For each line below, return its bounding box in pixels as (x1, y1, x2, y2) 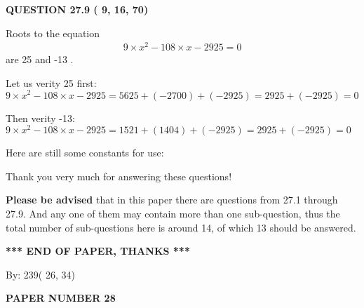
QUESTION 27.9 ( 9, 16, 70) (6, 2, 149, 16)
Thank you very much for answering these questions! (6, 168, 232, 183)
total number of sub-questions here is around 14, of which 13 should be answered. (6, 220, 356, 234)
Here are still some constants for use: (6, 145, 164, 160)
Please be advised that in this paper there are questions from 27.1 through (6, 192, 338, 207)
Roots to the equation (6, 25, 100, 40)
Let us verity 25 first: (6, 75, 97, 90)
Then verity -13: (6, 110, 75, 125)
